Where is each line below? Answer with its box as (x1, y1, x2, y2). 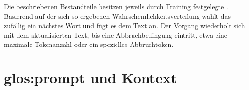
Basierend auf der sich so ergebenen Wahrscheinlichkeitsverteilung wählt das (4, 11, 231, 21)
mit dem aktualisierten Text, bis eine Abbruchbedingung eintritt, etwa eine (4, 30, 227, 40)
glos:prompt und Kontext (4, 68, 177, 88)
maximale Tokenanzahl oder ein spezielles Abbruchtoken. (4, 39, 174, 49)
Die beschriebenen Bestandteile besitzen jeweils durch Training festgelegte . (4, 1, 228, 11)
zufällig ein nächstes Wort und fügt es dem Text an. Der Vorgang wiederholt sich (4, 20, 245, 30)
